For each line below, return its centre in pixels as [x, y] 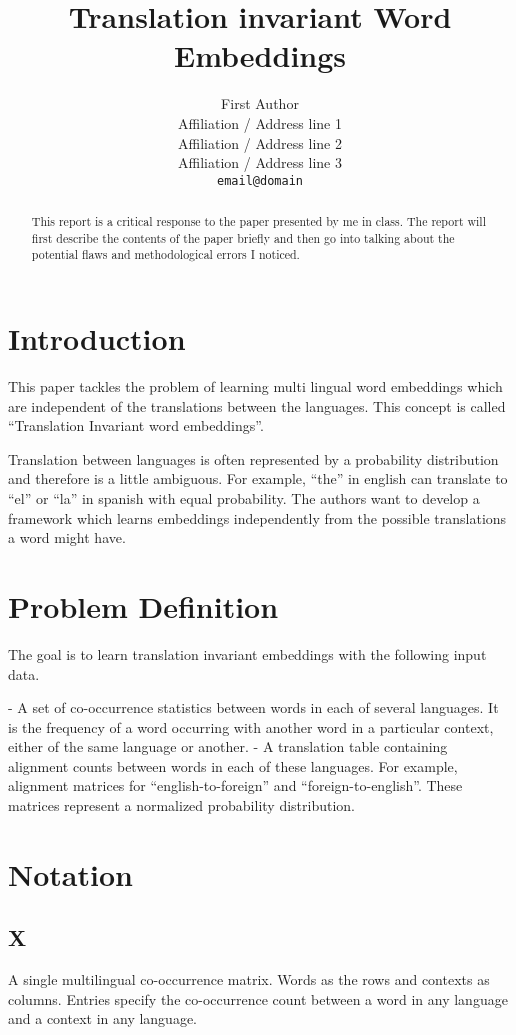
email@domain [260, 180]
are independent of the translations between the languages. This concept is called [257, 405]
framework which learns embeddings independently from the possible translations [257, 517]
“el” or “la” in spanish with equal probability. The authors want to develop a [244, 498]
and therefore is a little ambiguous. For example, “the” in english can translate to [258, 478]
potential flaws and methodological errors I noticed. [165, 254]
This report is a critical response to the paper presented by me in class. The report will [258, 221]
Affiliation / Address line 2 [260, 142]
